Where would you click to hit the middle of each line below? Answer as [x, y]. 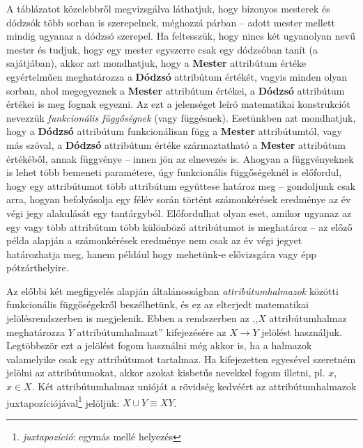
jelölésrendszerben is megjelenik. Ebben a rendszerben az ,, [132, 318]
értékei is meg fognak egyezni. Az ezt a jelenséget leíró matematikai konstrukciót [178, 104]
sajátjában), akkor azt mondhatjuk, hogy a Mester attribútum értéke [156, 63]
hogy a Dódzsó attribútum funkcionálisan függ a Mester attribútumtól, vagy [174, 131]
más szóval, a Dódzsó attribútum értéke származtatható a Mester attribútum [176, 144]
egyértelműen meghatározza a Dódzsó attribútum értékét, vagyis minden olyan [177, 76]
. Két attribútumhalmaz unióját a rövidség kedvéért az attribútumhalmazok [194, 386]
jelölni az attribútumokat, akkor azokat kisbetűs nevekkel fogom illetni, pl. [166, 373]
